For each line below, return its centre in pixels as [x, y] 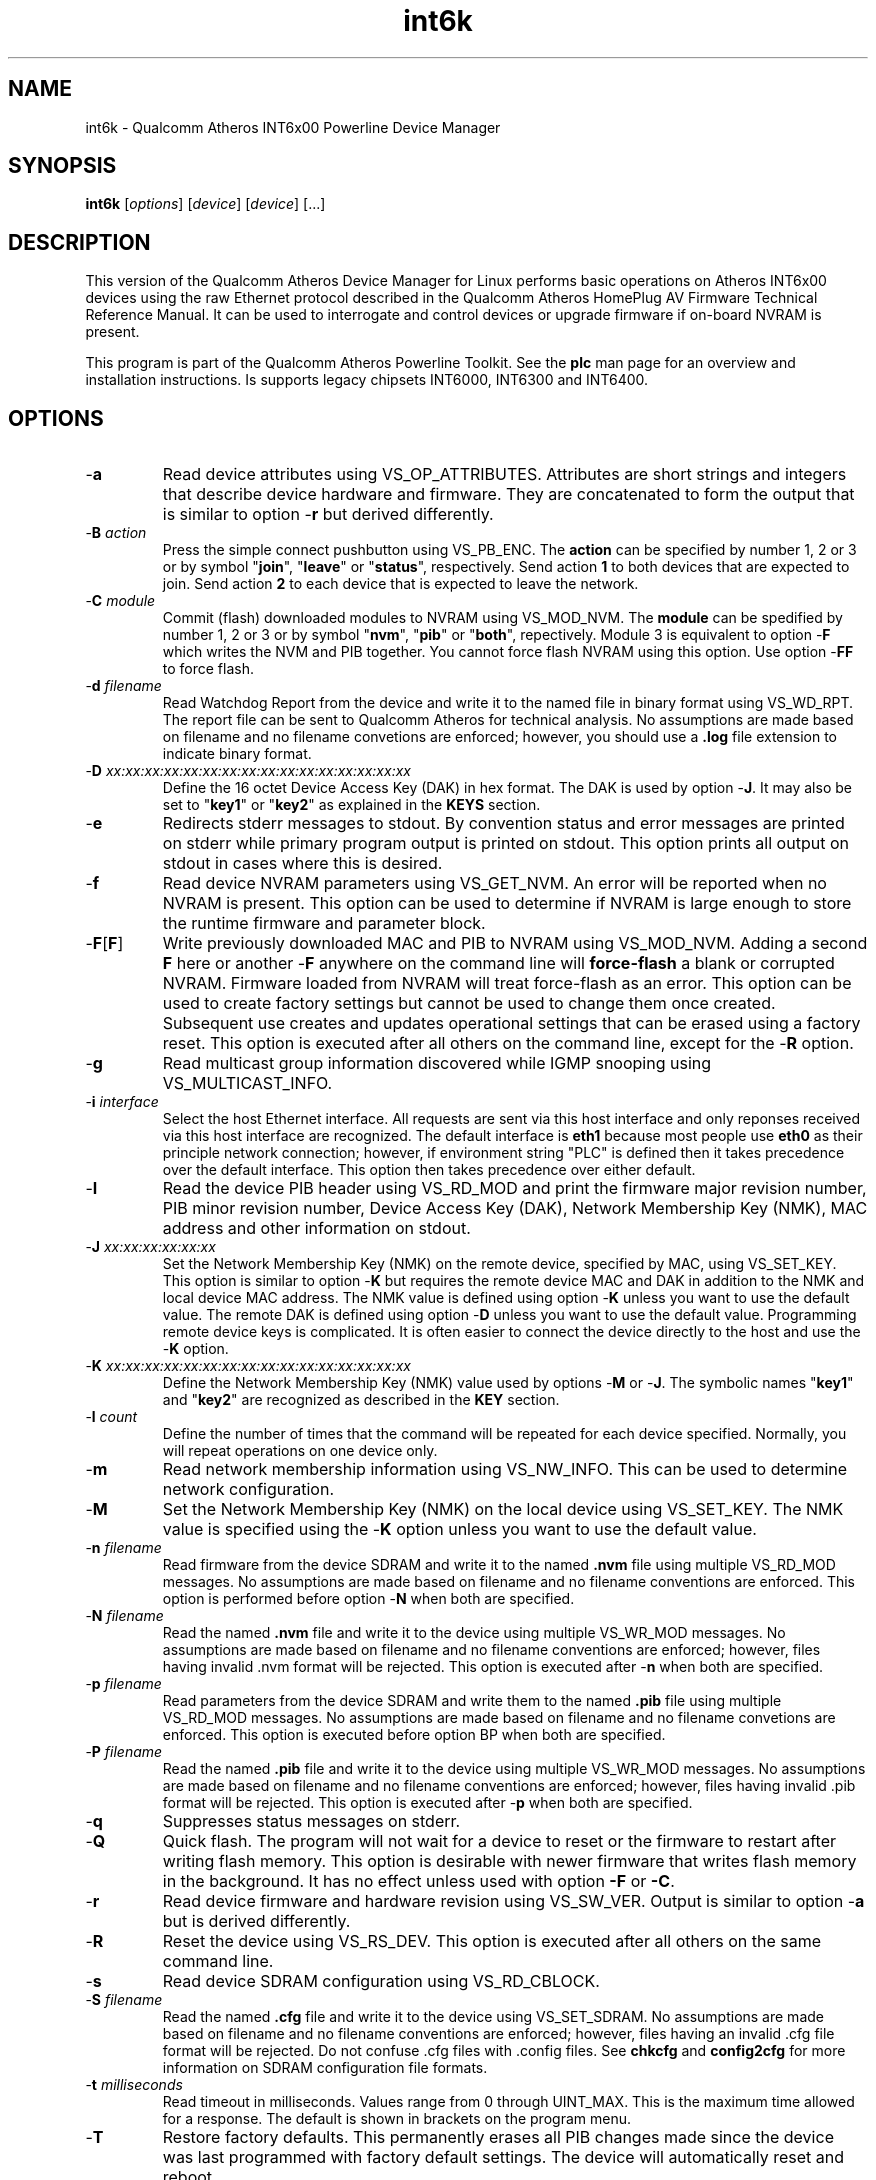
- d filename [123, 686]
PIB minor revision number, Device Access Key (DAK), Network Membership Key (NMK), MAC [515, 1208]
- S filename [124, 2000]
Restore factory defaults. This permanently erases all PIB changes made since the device [498, 2137]
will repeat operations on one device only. [300, 1451]
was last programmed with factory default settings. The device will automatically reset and [503, 2157]
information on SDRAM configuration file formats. [325, 2068]
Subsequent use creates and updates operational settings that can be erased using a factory [511, 1023]
